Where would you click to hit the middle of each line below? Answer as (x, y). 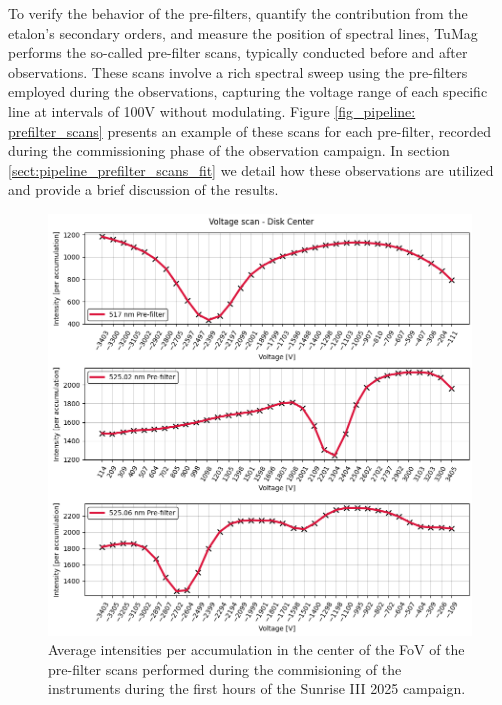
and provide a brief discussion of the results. (143, 189)
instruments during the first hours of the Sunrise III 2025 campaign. (257, 688)
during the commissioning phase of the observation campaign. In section (229, 150)
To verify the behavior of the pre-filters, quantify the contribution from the (238, 13)
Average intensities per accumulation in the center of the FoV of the (256, 649)
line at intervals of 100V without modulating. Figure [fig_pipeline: (212, 110)
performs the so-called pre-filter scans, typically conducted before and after (238, 52)
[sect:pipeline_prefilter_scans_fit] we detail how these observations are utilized (251, 169)
